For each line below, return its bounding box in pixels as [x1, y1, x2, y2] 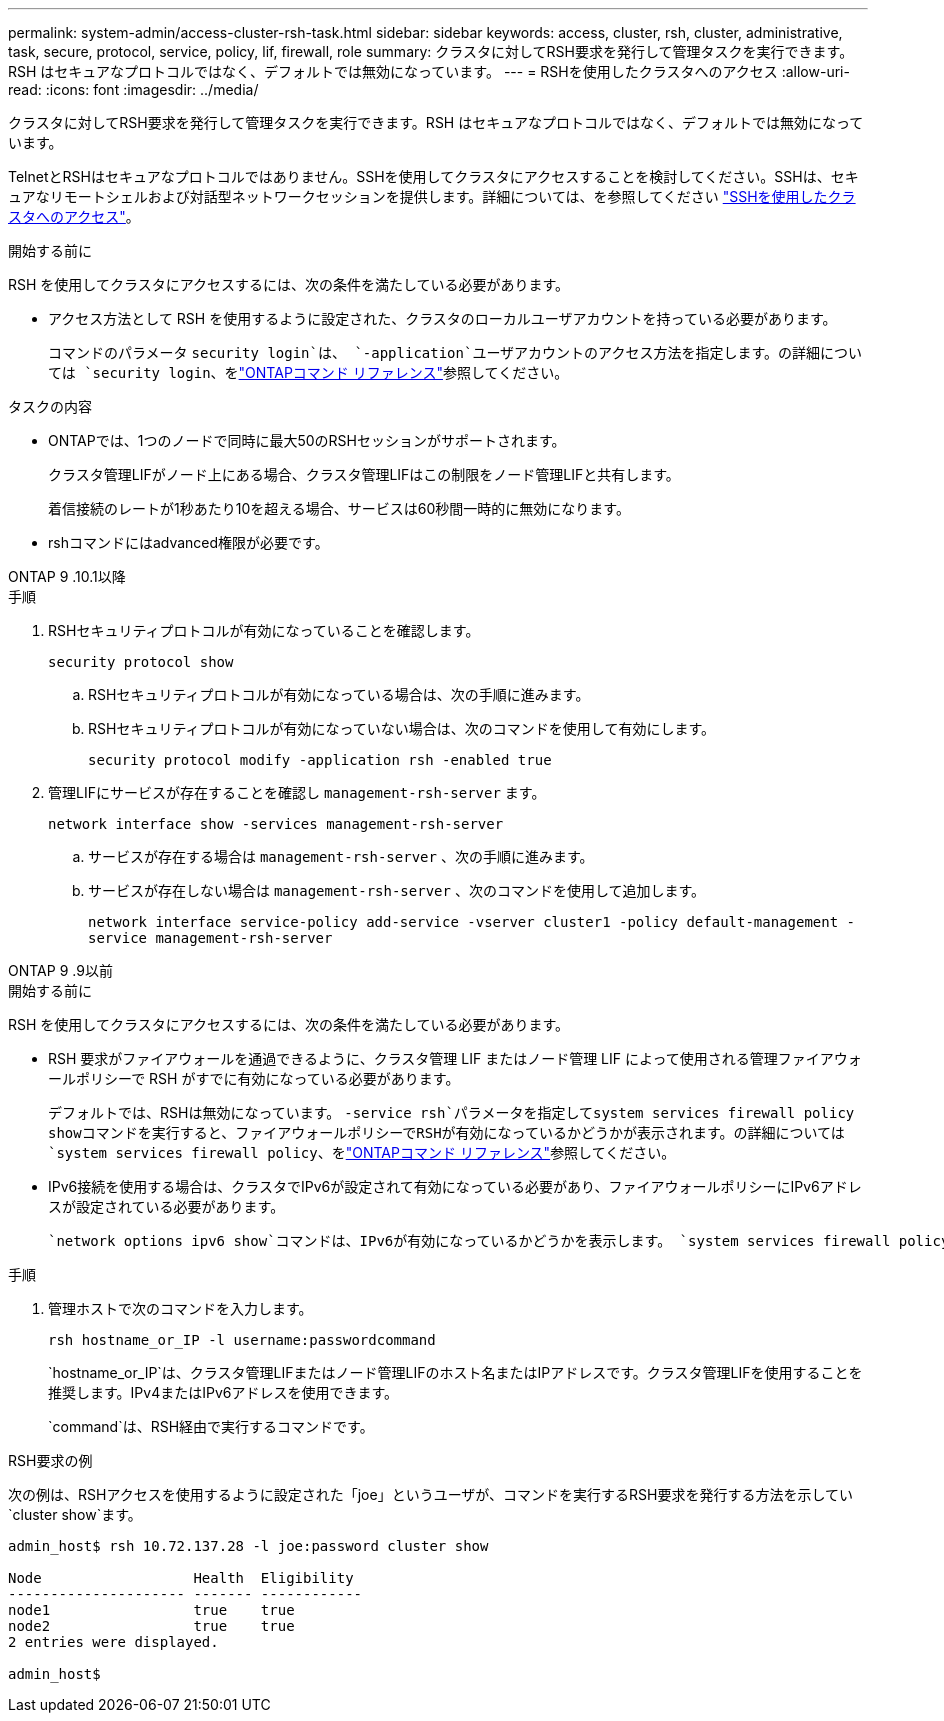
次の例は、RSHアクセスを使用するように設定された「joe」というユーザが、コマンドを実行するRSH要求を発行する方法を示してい [8, 1486, 854, 1503]
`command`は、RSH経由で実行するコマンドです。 [48, 1418, 374, 1435]
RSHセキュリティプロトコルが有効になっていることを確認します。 [48, 622, 480, 639]
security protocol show [48, 654, 234, 670]
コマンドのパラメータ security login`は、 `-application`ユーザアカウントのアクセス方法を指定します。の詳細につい [48, 344, 863, 361]
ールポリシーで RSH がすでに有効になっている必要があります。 [48, 1070, 460, 1087]
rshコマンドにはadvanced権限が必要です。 [48, 534, 329, 551]
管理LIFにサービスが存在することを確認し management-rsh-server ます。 [48, 784, 546, 801]
